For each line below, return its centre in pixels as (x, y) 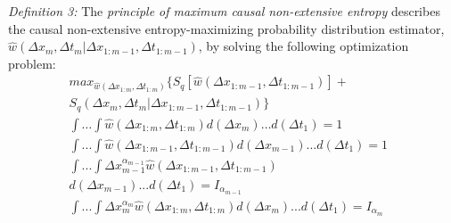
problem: (32, 63)
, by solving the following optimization (303, 46)
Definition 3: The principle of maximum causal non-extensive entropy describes (224, 11)
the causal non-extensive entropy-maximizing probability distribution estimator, (226, 28)
